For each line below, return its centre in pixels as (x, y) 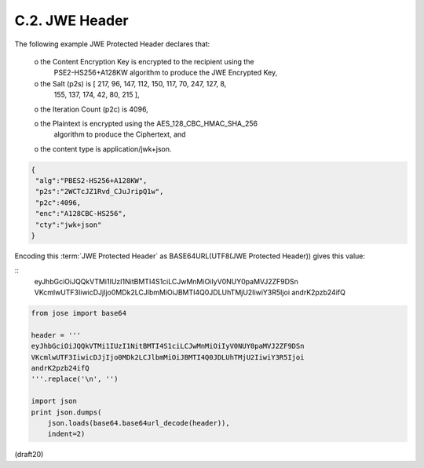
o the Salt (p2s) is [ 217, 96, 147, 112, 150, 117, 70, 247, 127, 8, (130, 83)
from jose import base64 (79, 313)
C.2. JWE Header (71, 20)
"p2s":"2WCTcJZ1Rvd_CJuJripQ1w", (100, 192)
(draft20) (29, 455)
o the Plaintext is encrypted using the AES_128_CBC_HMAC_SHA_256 (146, 123)
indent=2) (66, 434)
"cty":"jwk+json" (69, 225)
